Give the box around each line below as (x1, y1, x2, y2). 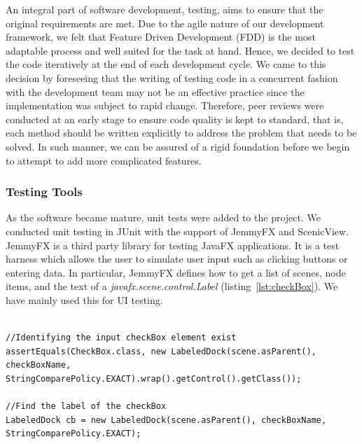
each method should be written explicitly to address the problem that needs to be (6, 125, 357, 140)
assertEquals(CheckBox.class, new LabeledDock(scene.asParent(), (6, 346, 316, 356)
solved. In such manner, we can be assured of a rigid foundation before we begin (6, 139, 350, 153)
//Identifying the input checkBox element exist (6, 333, 237, 343)
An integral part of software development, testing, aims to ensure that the (6, 2, 323, 16)
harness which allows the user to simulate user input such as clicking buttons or (6, 251, 348, 266)
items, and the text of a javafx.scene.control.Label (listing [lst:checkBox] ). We (6, 279, 338, 293)
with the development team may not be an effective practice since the (6, 84, 305, 99)
